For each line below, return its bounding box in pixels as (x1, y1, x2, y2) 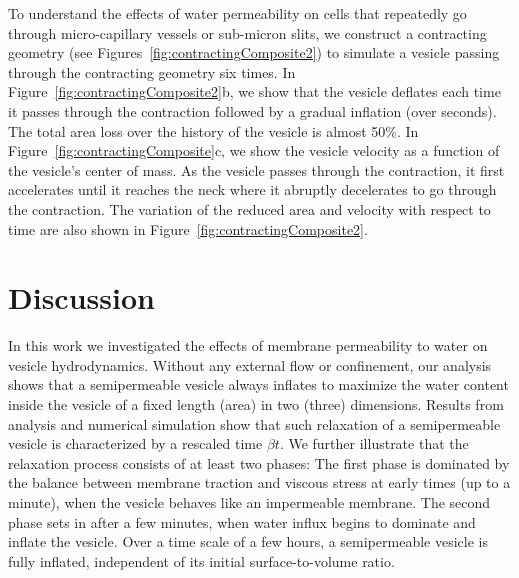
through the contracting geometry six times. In (8, 61, 296, 82)
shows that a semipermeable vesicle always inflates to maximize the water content (8, 374, 509, 395)
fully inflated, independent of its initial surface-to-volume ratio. (8, 550, 395, 571)
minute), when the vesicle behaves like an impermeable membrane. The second (8, 492, 491, 512)
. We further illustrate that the (279, 433, 469, 454)
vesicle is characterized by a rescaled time (8, 433, 263, 454)
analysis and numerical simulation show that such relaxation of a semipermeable (8, 413, 501, 434)
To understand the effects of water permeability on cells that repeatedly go (8, 3, 467, 23)
